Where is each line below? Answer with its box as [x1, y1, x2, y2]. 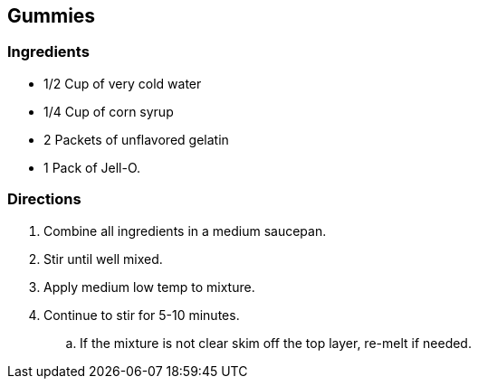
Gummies [7, 5, 96, 27]
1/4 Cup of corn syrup [43, 103, 174, 119]
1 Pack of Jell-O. [43, 159, 141, 175]
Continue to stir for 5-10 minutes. [43, 306, 240, 323]
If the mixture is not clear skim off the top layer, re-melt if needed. [80, 334, 472, 351]
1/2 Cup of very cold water [43, 75, 202, 91]
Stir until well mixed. [43, 250, 163, 267]
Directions [7, 190, 81, 209]
